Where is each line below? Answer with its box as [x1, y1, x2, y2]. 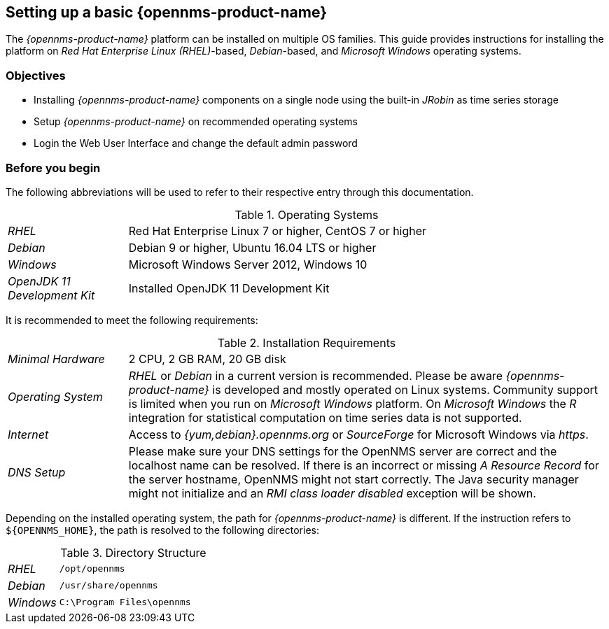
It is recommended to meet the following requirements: [6, 313, 258, 326]
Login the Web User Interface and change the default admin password [34, 137, 358, 150]
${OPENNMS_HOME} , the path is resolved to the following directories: [6, 523, 320, 536]
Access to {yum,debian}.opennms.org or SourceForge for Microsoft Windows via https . [128, 427, 589, 441]
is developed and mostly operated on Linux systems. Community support [212, 382, 598, 397]
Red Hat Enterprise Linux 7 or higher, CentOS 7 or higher [128, 223, 427, 238]
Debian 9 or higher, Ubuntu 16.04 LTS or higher [128, 240, 377, 255]
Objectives [6, 68, 66, 83]
